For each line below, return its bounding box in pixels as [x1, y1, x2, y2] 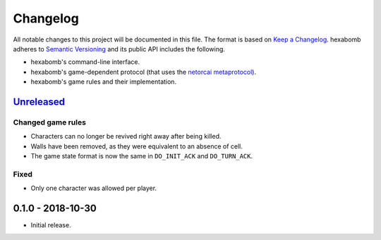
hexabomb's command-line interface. [30, 58, 140, 66]
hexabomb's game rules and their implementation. [30, 77, 176, 86]
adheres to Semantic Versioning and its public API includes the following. [13, 44, 226, 53]
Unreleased [13, 96, 66, 108]
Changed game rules [13, 117, 86, 127]
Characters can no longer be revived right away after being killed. [30, 132, 222, 141]
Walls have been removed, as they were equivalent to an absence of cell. [30, 141, 243, 151]
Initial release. [30, 221, 71, 229]
